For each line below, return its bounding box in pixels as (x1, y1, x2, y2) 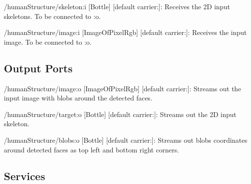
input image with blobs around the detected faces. (4, 93, 153, 103)
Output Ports (4, 60, 73, 75)
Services (4, 168, 45, 183)
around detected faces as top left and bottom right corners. (4, 144, 179, 154)
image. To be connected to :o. (4, 36, 92, 47)
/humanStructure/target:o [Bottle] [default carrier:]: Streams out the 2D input (4, 109, 236, 119)
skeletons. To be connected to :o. (4, 11, 101, 21)
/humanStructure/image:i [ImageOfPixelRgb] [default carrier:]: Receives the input (4, 27, 247, 37)
